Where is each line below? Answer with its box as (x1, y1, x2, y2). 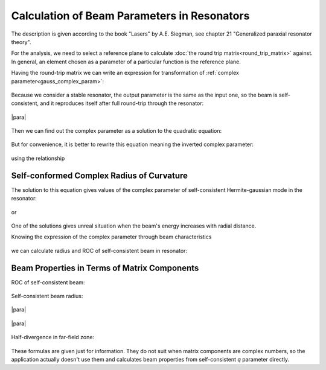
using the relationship (11, 155, 65, 162)
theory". (11, 38, 31, 45)
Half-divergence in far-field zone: (11, 334, 95, 341)
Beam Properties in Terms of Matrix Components (11, 263, 199, 273)
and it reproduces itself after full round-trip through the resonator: (40, 100, 204, 107)
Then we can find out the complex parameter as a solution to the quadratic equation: (11, 127, 222, 135)
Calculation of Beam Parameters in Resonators (11, 9, 250, 22)
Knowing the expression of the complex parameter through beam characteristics (11, 233, 212, 241)
